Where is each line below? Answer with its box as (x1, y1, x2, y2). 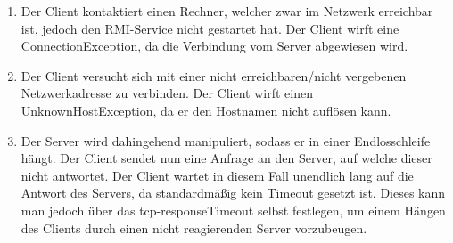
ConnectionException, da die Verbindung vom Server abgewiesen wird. (21, 36, 408, 55)
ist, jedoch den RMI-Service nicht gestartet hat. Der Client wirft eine (21, 19, 399, 37)
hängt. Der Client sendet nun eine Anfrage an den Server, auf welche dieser (21, 149, 432, 167)
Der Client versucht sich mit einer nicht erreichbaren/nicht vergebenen (21, 66, 407, 85)
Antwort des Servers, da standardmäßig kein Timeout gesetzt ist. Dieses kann (21, 183, 446, 202)
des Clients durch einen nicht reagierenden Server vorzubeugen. (21, 218, 367, 237)
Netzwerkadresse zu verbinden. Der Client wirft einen (21, 84, 313, 102)
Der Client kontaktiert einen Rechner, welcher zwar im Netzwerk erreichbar (21, 2, 433, 20)
